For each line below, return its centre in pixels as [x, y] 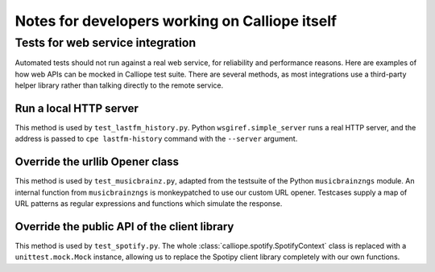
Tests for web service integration [106, 43]
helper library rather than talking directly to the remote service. [119, 85]
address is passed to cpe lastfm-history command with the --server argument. [156, 139]
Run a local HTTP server [77, 108]
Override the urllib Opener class [97, 162]
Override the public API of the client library [124, 227]
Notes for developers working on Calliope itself [176, 21]
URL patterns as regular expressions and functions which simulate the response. [149, 204]
